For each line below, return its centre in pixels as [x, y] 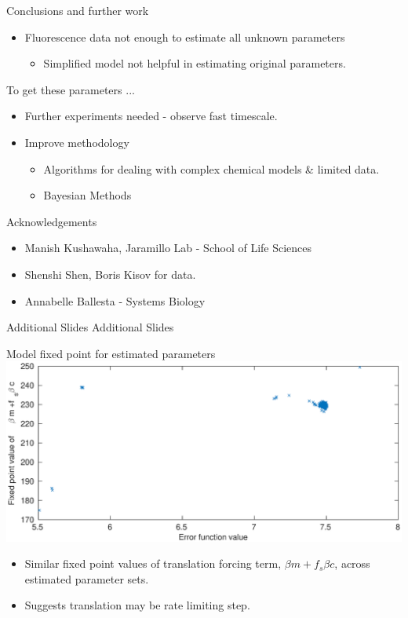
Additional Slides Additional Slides [90, 327]
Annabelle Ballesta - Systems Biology [115, 300]
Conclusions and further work [78, 10]
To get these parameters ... [71, 89]
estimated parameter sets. [87, 578]
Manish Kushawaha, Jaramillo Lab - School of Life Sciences [168, 248]
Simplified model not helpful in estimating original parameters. [195, 63]
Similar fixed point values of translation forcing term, [153, 563]
